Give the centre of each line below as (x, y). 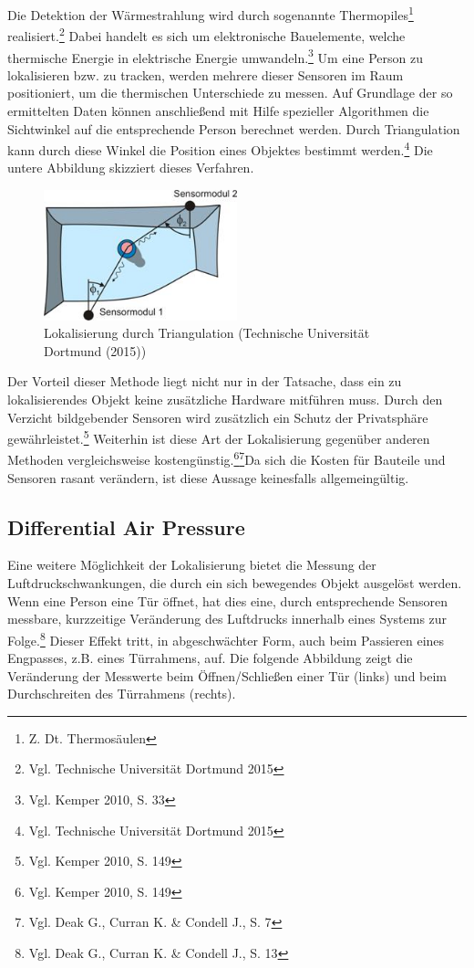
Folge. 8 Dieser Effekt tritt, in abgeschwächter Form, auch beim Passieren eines (226, 638)
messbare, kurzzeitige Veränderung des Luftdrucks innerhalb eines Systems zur (227, 619)
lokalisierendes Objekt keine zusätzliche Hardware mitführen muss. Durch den (225, 399)
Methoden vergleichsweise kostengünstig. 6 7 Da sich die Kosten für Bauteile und (227, 458)
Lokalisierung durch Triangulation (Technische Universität (207, 333)
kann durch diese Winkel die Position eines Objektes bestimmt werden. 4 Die (220, 148)
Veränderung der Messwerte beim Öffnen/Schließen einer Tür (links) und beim (227, 675)
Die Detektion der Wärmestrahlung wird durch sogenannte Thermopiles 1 (211, 13)
